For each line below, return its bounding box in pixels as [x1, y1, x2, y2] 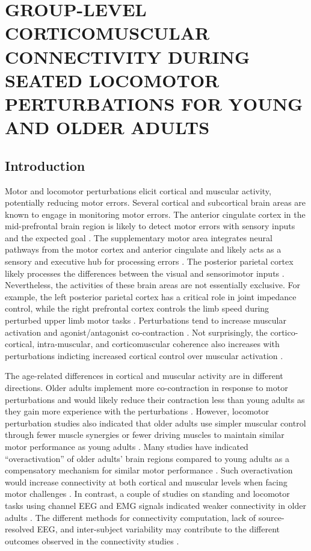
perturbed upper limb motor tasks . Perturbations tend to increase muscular [5, 314, 286, 327]
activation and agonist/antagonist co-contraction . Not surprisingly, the [5, 325, 268, 338]
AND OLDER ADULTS [5, 115, 210, 140]
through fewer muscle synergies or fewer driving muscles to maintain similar [5, 428, 285, 441]
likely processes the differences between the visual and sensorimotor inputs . [5, 266, 285, 279]
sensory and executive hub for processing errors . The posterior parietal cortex [5, 255, 294, 268]
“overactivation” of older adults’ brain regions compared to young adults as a [5, 452, 290, 464]
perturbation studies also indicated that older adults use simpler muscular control [5, 416, 306, 429]
